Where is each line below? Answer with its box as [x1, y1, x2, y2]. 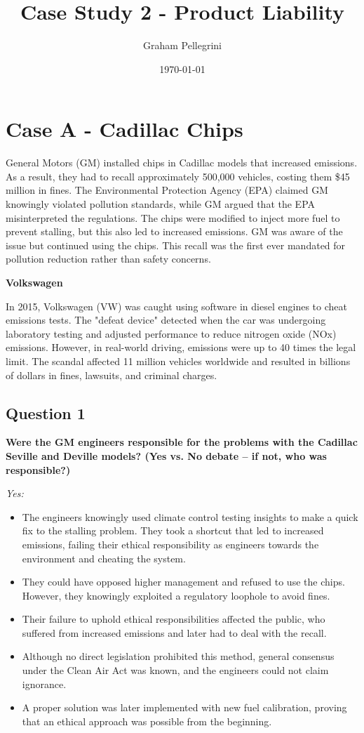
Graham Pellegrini [143, 38, 222, 53]
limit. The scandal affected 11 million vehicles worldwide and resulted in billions [6, 353, 351, 368]
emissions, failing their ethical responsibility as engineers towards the [22, 536, 319, 551]
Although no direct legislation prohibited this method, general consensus [22, 649, 335, 663]
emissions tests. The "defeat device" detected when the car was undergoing [6, 312, 326, 327]
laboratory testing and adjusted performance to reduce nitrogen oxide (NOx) [6, 326, 337, 341]
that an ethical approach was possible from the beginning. [22, 713, 272, 728]
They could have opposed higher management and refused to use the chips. [22, 574, 345, 589]
